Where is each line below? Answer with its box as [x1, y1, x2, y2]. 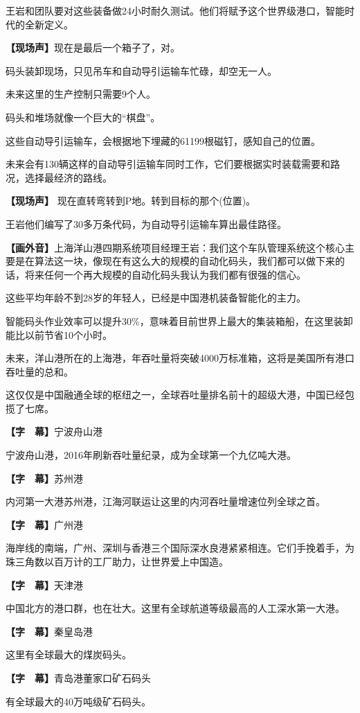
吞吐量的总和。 [6, 364, 73, 378]
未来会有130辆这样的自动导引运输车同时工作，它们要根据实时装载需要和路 [6, 157, 340, 171]
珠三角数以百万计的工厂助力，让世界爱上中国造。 [6, 554, 228, 569]
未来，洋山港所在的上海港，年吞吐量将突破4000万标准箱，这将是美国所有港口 [6, 351, 354, 365]
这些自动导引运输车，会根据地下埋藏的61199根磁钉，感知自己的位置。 [6, 133, 321, 148]
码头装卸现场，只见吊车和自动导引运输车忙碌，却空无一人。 [6, 63, 277, 78]
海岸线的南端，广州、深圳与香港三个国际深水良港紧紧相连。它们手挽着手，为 [6, 540, 354, 555]
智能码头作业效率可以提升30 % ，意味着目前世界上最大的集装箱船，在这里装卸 [6, 313, 353, 328]
